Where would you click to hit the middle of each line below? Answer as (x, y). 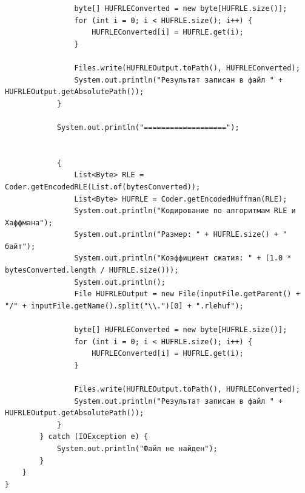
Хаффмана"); (29, 223)
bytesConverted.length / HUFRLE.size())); (92, 270)
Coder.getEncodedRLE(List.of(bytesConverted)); (103, 187)
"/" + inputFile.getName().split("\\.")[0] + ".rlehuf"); (124, 306)
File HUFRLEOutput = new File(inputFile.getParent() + (187, 294)
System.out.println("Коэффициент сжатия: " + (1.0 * (183, 258)
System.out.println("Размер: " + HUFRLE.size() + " (181, 235)
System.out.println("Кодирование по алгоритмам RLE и (185, 211)
